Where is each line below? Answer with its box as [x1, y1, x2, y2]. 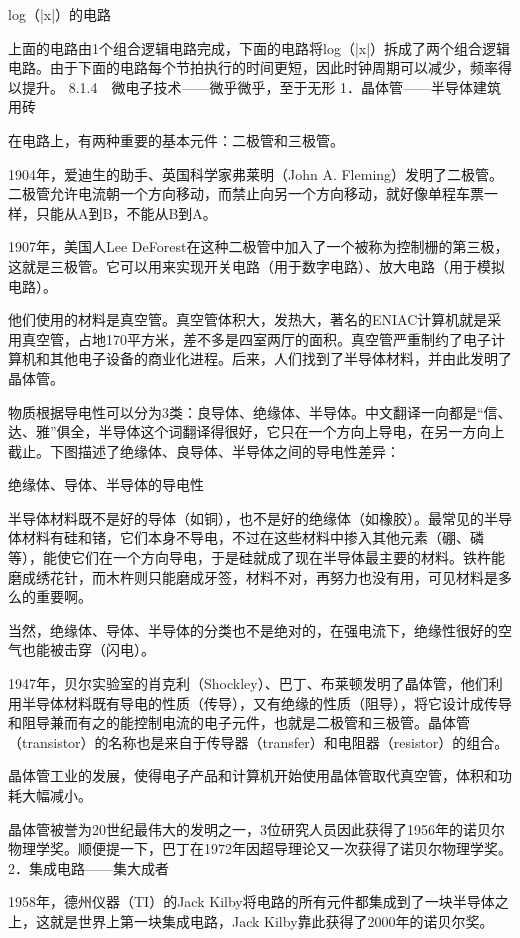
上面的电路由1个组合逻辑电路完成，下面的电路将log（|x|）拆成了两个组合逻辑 [8, 37, 511, 58]
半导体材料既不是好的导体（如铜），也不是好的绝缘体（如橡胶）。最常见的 [8, 507, 484, 528]
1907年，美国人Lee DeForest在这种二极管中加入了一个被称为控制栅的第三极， [8, 236, 509, 257]
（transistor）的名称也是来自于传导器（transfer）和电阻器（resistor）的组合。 [8, 731, 509, 752]
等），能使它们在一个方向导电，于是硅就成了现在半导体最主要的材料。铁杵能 [8, 547, 505, 568]
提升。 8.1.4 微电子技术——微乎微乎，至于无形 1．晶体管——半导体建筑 [21, 76, 502, 97]
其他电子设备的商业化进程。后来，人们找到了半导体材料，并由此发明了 [49, 348, 512, 369]
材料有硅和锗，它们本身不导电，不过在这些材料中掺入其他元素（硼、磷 [21, 527, 484, 548]
